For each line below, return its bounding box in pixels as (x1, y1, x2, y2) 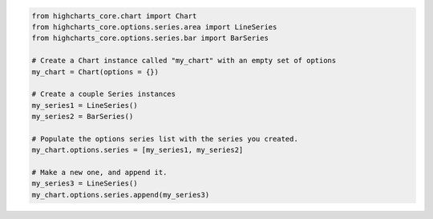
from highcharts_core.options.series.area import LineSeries (31, 22, 277, 31)
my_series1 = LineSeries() (31, 101, 138, 109)
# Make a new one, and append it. (31, 168, 168, 177)
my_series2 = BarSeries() (31, 112, 134, 121)
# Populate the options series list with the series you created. (31, 134, 298, 143)
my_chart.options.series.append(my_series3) (31, 190, 210, 199)
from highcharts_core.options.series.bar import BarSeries (31, 34, 269, 43)
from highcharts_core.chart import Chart (31, 11, 197, 20)
